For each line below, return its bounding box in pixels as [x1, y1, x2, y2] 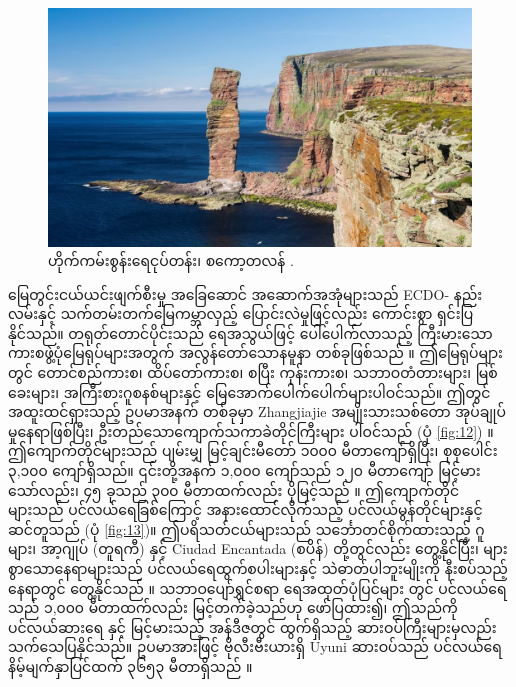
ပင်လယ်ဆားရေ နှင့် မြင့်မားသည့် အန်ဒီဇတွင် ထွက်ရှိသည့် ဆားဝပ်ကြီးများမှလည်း [8, 616, 497, 637]
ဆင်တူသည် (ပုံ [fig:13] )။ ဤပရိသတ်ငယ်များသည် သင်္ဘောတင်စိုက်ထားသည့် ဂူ [8, 518, 485, 539]
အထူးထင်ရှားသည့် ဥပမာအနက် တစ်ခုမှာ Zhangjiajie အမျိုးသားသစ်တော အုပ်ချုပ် [8, 401, 506, 422]
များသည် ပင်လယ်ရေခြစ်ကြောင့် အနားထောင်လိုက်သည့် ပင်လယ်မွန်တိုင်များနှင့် [8, 499, 483, 520]
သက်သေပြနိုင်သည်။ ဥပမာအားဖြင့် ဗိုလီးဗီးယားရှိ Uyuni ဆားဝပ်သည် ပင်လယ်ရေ [8, 636, 502, 657]
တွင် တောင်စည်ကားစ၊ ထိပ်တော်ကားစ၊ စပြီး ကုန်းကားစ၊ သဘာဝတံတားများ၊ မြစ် [8, 362, 498, 383]
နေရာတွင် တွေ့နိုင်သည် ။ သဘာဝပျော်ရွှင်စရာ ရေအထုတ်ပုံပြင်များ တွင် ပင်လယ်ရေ [8, 577, 507, 598]
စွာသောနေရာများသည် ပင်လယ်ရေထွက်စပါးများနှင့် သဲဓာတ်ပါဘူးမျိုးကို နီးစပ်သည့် [8, 558, 508, 578]
